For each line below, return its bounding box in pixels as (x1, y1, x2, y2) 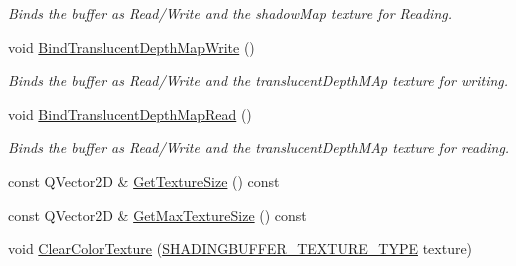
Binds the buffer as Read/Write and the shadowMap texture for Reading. (8, 3, 453, 23)
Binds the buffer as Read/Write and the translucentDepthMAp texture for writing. (8, 70, 509, 91)
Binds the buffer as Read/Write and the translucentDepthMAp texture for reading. (8, 137, 510, 158)
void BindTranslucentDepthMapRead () (8, 103, 252, 124)
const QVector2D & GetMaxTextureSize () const (8, 204, 307, 225)
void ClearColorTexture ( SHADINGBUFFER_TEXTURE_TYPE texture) (8, 238, 473, 259)
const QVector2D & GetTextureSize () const (8, 170, 280, 191)
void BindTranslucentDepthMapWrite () (8, 36, 255, 57)
